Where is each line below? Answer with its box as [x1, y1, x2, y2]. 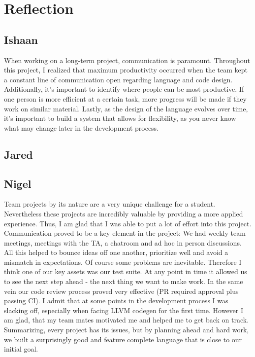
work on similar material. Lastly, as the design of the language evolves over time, [4, 103, 248, 113]
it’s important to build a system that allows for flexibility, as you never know [4, 113, 236, 123]
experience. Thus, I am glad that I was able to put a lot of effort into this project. [4, 218, 252, 228]
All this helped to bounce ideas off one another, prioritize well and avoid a [4, 247, 228, 257]
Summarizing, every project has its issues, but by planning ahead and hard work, [4, 324, 249, 335]
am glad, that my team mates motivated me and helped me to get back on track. [4, 315, 249, 325]
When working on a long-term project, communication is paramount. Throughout [4, 55, 251, 65]
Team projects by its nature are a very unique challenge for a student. [4, 199, 215, 209]
